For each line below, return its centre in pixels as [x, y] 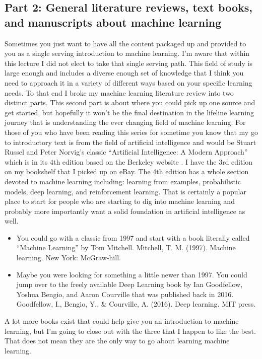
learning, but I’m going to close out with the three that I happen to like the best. [130, 331]
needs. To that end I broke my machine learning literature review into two [119, 92]
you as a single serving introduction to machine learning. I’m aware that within [127, 53]
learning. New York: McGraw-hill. [69, 258]
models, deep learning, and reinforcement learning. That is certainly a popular [125, 191]
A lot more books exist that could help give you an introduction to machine [122, 321]
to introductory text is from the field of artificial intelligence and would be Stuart [130, 142]
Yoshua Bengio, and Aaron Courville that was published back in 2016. [125, 294]
